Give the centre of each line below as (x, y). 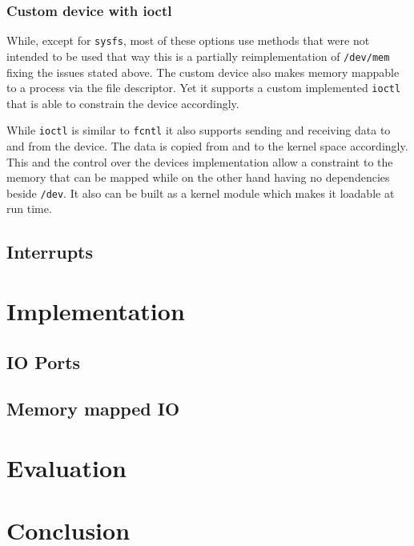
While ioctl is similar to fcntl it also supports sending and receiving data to (199, 130)
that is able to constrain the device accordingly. (123, 103)
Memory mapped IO (93, 409)
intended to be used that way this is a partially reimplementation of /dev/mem (198, 56)
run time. (29, 209)
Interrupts (50, 252)
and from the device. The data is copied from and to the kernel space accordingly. (207, 146)
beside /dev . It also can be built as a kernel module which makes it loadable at (201, 193)
